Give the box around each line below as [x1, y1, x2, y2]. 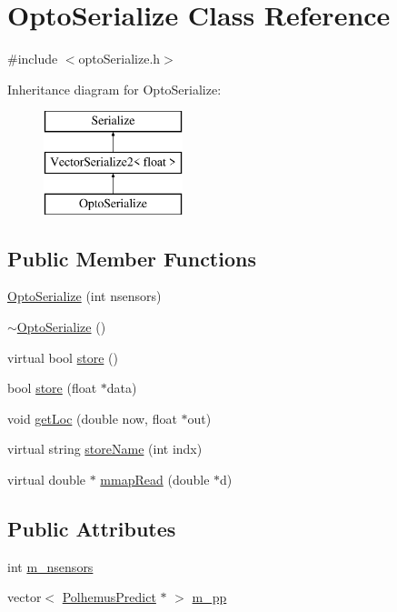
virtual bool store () [7, 347, 118, 366]
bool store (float [7, 378, 97, 397]
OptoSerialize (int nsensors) [7, 286, 162, 306]
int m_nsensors [7, 557, 94, 576]
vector [7, 587, 42, 607]
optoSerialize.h [78, 49, 161, 68]
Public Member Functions [7, 244, 256, 272]
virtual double [7, 470, 86, 489]
